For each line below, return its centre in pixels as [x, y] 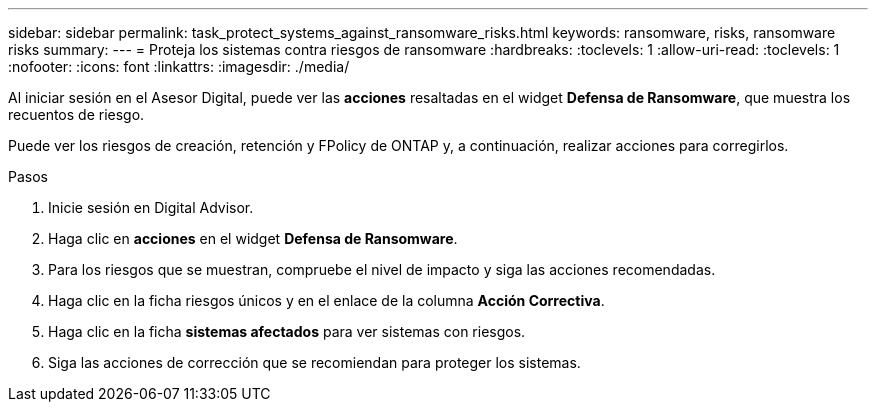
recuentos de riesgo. [76, 114]
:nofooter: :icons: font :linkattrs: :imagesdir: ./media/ [179, 66]
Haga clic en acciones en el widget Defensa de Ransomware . [253, 238]
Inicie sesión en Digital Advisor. [151, 207]
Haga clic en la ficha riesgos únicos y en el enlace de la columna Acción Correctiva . [326, 300]
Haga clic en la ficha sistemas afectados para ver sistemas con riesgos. [287, 331]
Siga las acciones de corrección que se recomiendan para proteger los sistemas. [314, 362]
